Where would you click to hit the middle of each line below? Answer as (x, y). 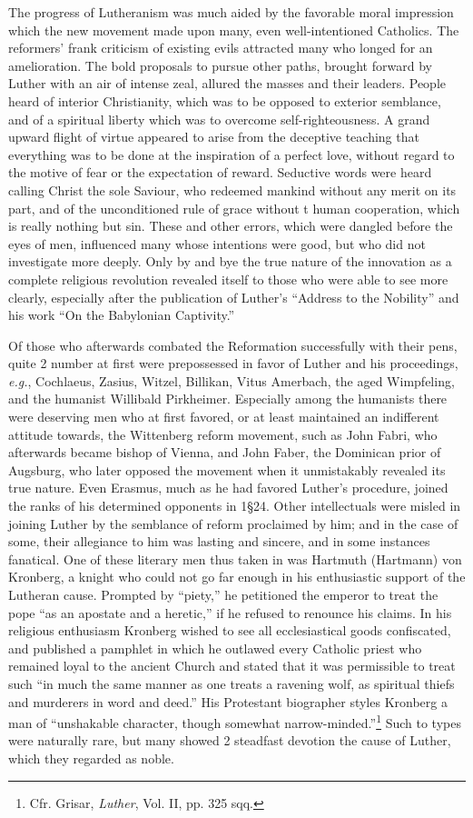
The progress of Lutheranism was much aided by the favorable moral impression (231, 12)
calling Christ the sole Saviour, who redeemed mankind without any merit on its (232, 190)
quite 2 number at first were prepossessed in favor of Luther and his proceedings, (233, 363)
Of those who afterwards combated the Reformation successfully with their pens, (233, 345)
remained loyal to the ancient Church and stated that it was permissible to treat (232, 666)
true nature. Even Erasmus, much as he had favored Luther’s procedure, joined (228, 488)
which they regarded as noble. (91, 758)
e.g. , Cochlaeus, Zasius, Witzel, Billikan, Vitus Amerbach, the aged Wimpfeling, (232, 380)
